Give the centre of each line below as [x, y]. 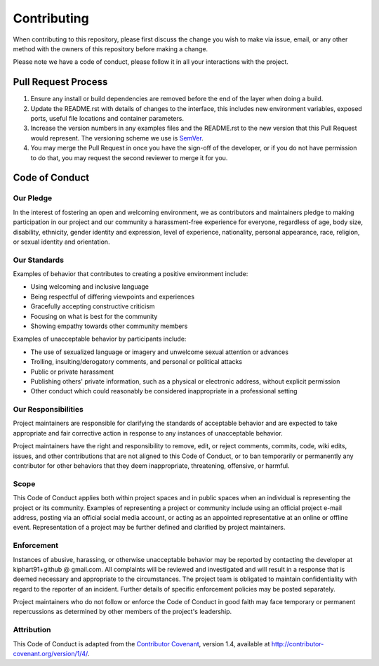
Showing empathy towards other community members [109, 326]
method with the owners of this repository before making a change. [111, 48]
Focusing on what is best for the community [94, 316]
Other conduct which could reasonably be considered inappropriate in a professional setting [164, 391]
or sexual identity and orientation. [61, 242]
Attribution [32, 630]
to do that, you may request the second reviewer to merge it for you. [129, 157]
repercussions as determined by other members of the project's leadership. [122, 612]
